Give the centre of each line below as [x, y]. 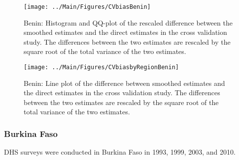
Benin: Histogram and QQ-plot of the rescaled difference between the [128, 22]
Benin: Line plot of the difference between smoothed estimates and [124, 83]
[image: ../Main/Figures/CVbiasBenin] [87, 7]
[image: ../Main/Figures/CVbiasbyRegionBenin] [101, 67]
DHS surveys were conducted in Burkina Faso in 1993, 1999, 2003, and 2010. [120, 152]
